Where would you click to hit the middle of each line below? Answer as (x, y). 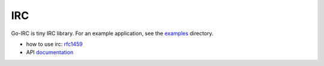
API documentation (50, 52)
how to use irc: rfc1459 (55, 44)
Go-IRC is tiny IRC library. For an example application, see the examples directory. (112, 33)
